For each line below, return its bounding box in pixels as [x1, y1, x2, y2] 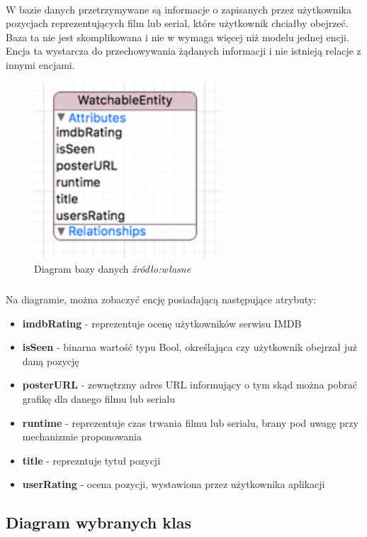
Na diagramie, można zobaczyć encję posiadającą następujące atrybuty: [6, 291, 317, 306]
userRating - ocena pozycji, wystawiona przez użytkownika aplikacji [22, 477, 325, 492]
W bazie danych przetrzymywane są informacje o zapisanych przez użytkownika [6, 1, 351, 16]
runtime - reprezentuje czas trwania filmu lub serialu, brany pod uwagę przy [22, 415, 358, 430]
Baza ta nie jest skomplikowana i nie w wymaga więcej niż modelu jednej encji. [6, 29, 349, 44]
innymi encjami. [6, 57, 75, 72]
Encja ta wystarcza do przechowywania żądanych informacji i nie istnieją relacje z [6, 43, 361, 58]
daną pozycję [22, 353, 79, 368]
